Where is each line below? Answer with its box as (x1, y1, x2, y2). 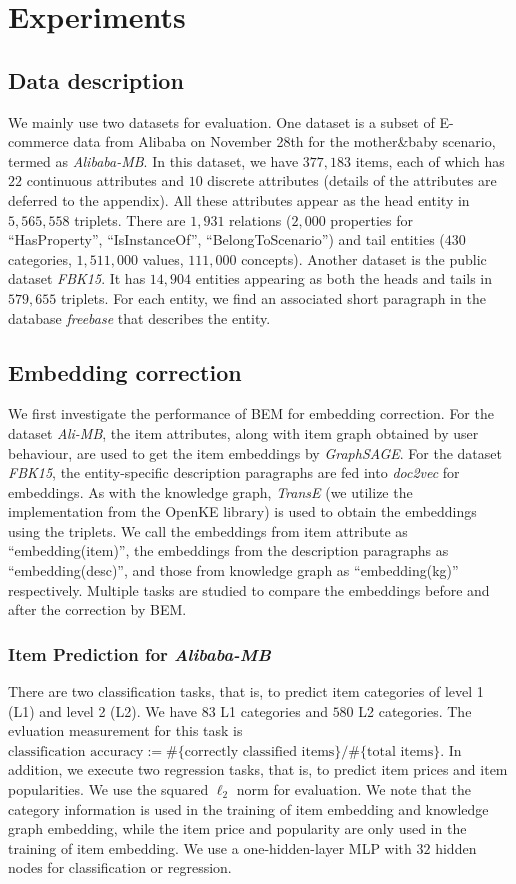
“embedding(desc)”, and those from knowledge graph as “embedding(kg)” (8, 560, 459, 581)
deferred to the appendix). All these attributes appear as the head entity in (8, 189, 470, 210)
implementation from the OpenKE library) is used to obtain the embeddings (8, 501, 477, 522)
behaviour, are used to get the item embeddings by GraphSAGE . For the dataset (8, 442, 502, 463)
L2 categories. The (358, 700, 472, 721)
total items (367, 744, 434, 759)
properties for (330, 209, 414, 230)
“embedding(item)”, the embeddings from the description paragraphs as (8, 540, 449, 561)
